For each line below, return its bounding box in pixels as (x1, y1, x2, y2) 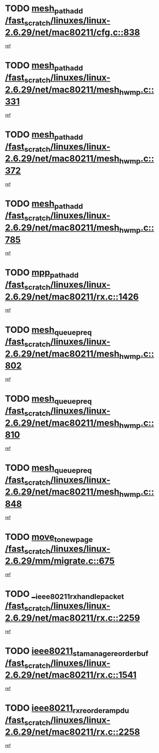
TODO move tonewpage (5, 531, 93, 544)
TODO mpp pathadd (5, 267, 79, 280)
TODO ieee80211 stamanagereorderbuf (5, 646, 149, 658)
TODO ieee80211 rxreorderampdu (5, 703, 130, 715)
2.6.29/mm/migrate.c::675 (5, 555, 115, 566)
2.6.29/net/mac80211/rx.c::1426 (5, 291, 139, 302)
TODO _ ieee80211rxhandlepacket (5, 588, 124, 601)
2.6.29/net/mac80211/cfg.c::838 (5, 27, 140, 38)
